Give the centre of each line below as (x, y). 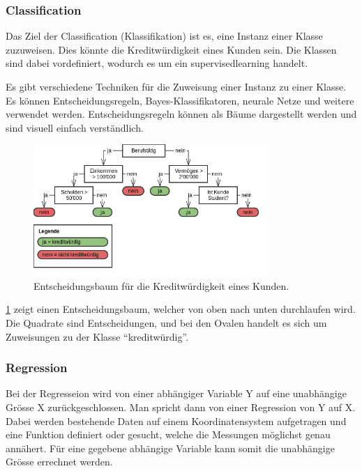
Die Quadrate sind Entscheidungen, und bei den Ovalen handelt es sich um (166, 322)
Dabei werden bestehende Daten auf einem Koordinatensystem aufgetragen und (176, 420)
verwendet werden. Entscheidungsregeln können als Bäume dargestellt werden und (181, 114)
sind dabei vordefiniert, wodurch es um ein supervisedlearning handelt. (157, 63)
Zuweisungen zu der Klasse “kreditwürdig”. (97, 336)
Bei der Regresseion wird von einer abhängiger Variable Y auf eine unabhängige (176, 393)
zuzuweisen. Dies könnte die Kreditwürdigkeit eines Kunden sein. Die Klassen (171, 49)
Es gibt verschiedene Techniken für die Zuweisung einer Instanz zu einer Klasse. (176, 86)
